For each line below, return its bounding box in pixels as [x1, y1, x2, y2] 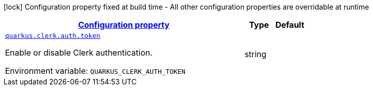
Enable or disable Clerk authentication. [5, 48, 153, 58]
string [244, 49, 267, 59]
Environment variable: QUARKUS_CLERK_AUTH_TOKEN [5, 66, 185, 76]
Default [275, 20, 305, 30]
